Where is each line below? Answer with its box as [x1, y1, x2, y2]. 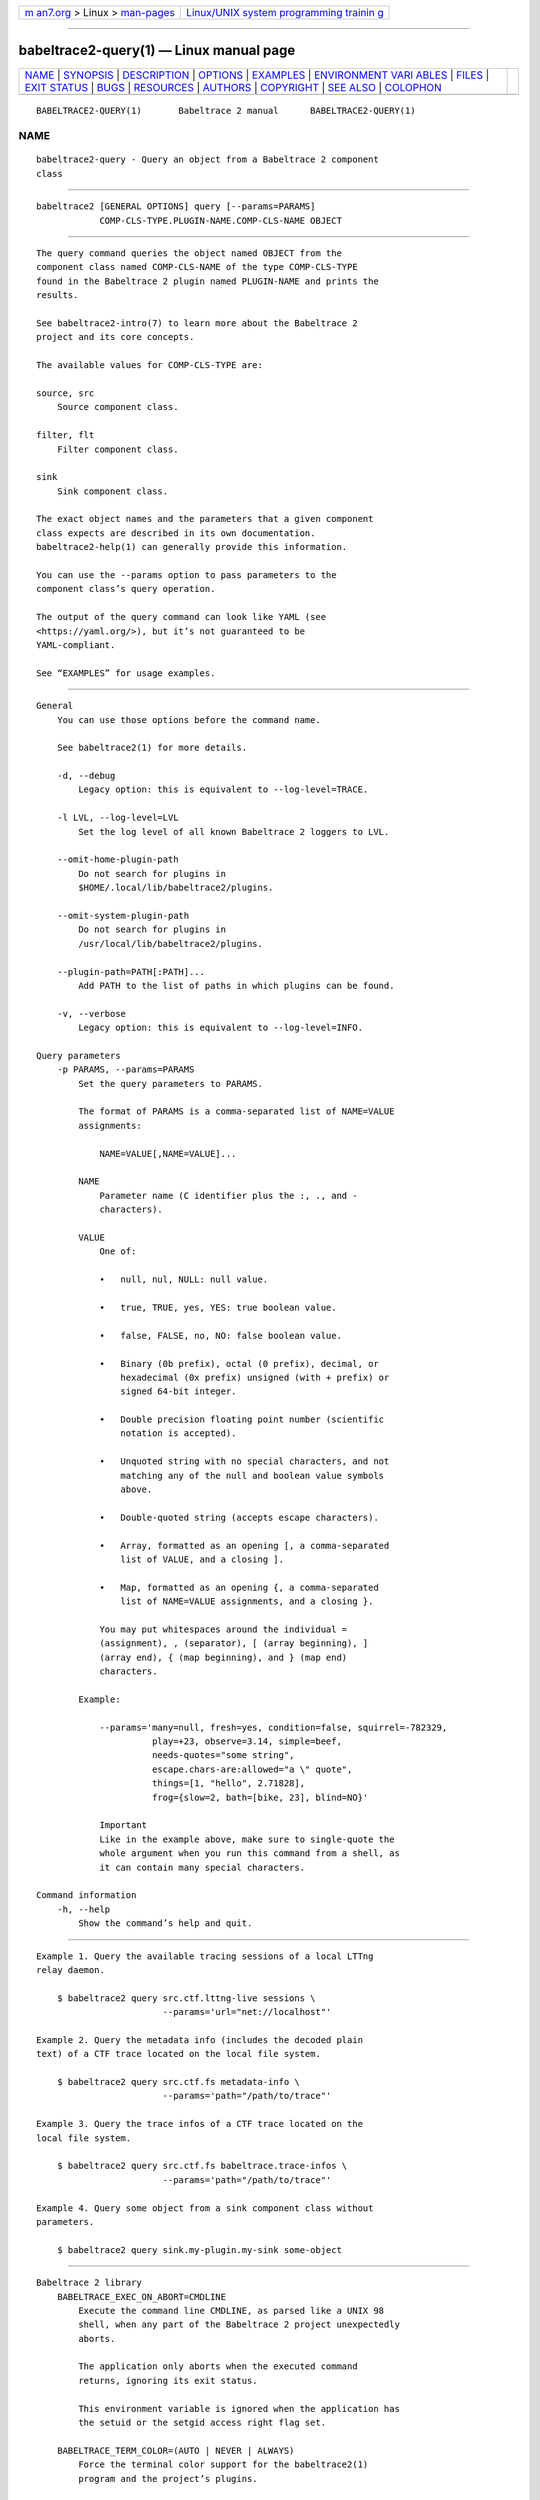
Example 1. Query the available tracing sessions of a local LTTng [36, 1950, 374, 1962]
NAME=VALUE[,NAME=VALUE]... [99, 1148, 237, 1159]
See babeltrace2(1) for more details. [56, 742, 248, 754]
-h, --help [56, 1903, 111, 1915]
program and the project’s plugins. [78, 2473, 259, 2484]
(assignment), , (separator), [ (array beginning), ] [99, 1638, 369, 1649]
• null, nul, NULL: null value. [99, 1274, 269, 1285]
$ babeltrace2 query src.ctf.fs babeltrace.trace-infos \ [56, 2160, 348, 2172]
